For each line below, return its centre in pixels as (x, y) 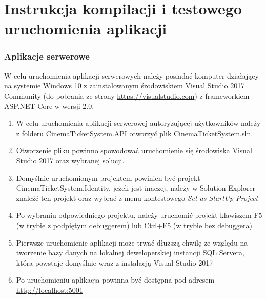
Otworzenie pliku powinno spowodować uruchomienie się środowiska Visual (134, 150)
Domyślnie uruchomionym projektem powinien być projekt (108, 177)
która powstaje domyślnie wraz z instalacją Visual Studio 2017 (115, 262)
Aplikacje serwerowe (47, 56)
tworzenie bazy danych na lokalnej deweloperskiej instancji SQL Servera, (130, 253)
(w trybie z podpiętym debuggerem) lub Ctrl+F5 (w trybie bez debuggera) (134, 225)
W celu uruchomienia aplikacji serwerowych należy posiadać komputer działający (131, 75)
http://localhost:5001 (49, 289)
